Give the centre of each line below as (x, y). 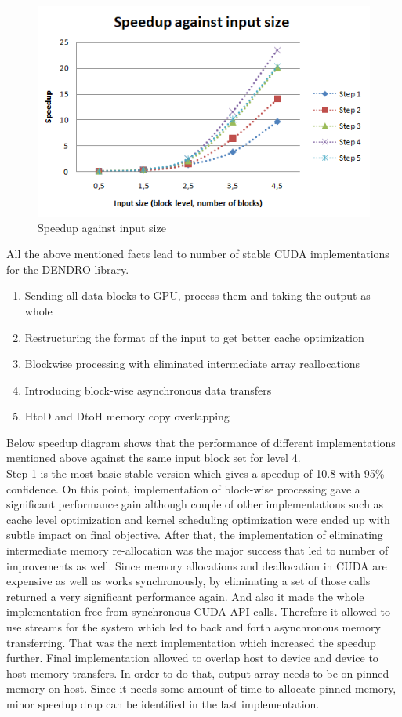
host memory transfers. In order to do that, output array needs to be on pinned (198, 673)
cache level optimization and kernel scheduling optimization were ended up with (198, 519)
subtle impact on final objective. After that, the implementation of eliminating (195, 535)
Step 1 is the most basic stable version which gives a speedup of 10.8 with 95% (196, 473)
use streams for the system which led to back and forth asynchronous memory (194, 627)
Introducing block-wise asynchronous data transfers (148, 389)
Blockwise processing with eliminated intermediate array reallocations (192, 364)
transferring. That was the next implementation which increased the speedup (191, 642)
